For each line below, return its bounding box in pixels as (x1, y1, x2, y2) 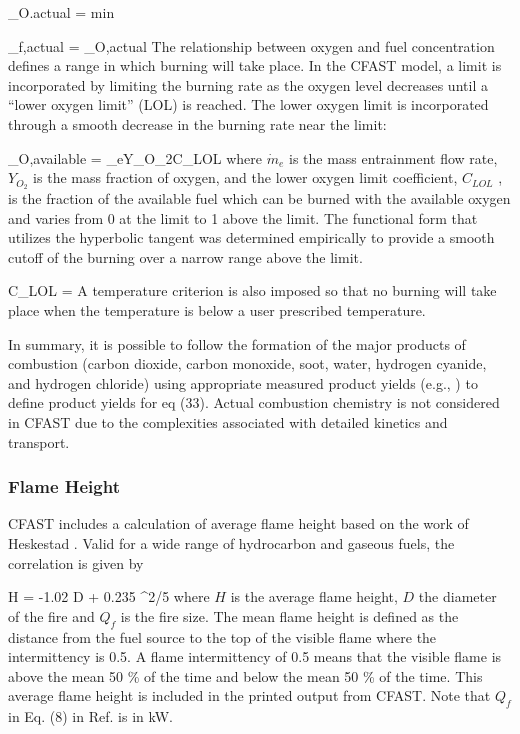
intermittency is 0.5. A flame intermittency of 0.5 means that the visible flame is (8, 646, 502, 667)
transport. (8, 431, 70, 452)
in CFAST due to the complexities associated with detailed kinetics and (8, 411, 448, 432)
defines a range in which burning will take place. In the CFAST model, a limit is (8, 55, 502, 76)
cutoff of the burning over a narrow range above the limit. (8, 246, 363, 267)
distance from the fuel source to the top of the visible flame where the (8, 626, 437, 647)
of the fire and (8, 605, 95, 626)
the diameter (418, 586, 497, 607)
